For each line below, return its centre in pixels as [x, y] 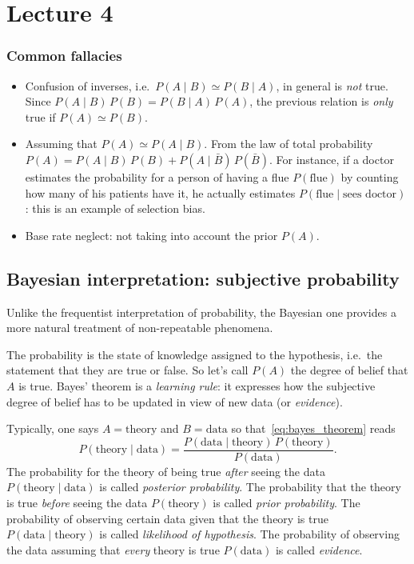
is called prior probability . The [287, 502]
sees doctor [370, 194]
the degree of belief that [349, 370]
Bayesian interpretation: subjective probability [203, 278]
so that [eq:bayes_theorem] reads [313, 428]
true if [40, 116]
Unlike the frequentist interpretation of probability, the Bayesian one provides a [201, 312]
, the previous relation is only [321, 101]
